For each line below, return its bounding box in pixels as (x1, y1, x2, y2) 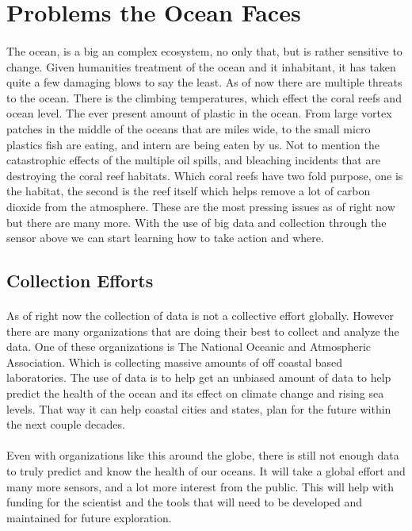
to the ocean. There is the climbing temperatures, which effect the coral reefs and (6, 89, 402, 106)
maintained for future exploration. (6, 509, 172, 525)
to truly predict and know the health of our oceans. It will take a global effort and (6, 463, 406, 479)
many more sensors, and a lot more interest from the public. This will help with (6, 478, 395, 494)
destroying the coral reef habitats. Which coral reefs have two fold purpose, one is (6, 167, 403, 183)
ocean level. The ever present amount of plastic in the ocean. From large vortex (6, 105, 392, 121)
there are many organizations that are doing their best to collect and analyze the (6, 322, 399, 339)
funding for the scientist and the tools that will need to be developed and (6, 494, 363, 510)
